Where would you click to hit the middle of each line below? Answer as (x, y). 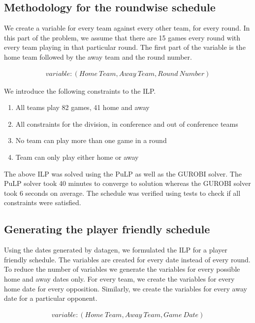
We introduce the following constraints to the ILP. (80, 90)
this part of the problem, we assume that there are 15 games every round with (122, 37)
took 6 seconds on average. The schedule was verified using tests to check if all (122, 193)
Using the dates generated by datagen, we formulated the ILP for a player (116, 250)
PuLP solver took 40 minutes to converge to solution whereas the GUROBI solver (127, 183)
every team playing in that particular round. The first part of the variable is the (125, 47)
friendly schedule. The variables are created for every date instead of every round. (127, 259)
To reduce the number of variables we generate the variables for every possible (122, 269)
